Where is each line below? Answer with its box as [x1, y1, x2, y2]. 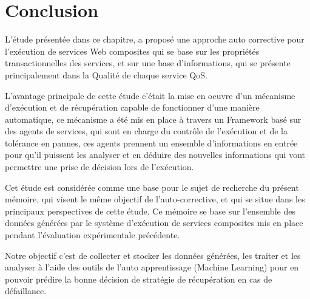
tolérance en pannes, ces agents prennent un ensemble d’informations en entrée [5, 136, 298, 149]
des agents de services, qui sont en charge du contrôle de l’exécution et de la [5, 125, 288, 137]
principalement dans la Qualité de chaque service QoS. [5, 68, 207, 81]
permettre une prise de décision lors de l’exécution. [5, 160, 194, 173]
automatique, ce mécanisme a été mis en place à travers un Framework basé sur [5, 112, 302, 125]
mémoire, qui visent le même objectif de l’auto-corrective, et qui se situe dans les [5, 193, 305, 205]
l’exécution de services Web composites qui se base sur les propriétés [5, 44, 260, 57]
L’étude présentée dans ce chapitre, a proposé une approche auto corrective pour [5, 33, 305, 46]
